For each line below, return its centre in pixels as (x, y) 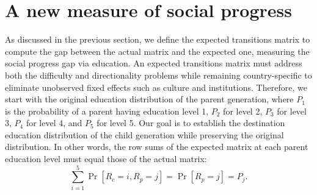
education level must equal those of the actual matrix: (106, 159)
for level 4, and (54, 123)
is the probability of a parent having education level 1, (107, 111)
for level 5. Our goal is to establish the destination (191, 123)
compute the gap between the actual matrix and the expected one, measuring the (157, 51)
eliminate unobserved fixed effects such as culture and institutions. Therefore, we (156, 87)
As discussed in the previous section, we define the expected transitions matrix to (158, 39)
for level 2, (243, 111)
